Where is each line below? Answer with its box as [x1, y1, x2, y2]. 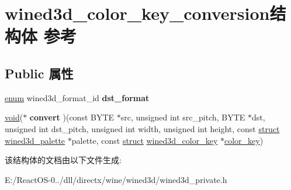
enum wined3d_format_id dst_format [5, 91, 150, 103]
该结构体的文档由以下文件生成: [5, 154, 122, 166]
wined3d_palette [5, 134, 65, 146]
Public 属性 [5, 64, 74, 82]
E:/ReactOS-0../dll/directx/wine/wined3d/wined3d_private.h [5, 173, 227, 185]
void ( [5, 111, 23, 123]
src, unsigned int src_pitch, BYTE [120, 111, 245, 123]
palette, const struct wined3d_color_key [71, 134, 218, 146]
